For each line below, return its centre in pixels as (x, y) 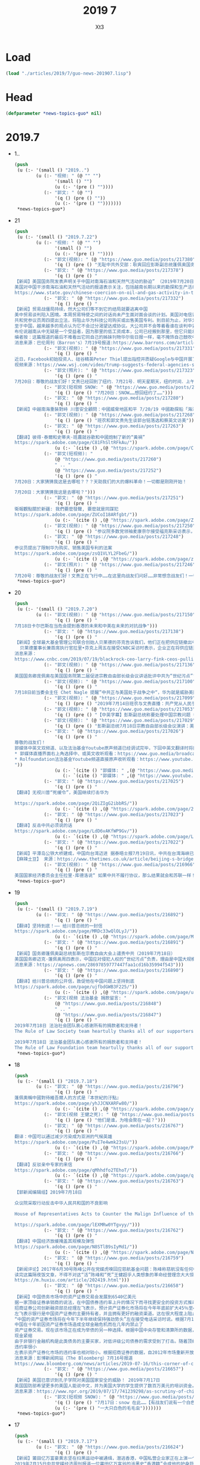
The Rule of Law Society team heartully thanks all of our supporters (104, 1032)
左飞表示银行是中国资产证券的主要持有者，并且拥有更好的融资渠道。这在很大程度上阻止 (105, 1313)
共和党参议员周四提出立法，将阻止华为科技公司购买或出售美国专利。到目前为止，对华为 (105, 320)
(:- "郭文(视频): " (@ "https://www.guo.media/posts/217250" (120, 526)
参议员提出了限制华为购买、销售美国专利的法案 (63, 548)
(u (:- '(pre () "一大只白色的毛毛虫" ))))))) (108, 1408)
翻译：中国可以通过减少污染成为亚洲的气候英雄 (63, 1137)
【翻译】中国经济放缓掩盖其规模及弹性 (54, 1241)
